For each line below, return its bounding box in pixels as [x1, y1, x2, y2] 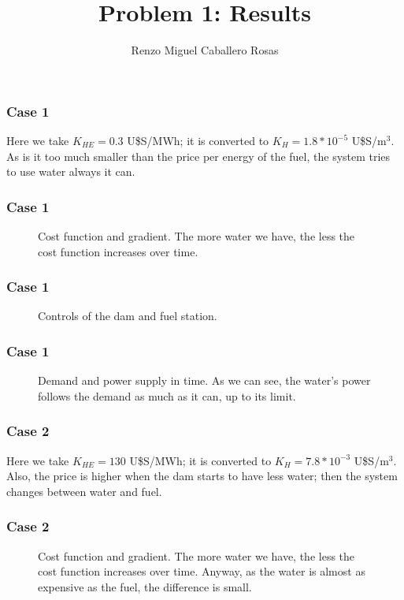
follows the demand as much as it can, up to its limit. [38, 387, 296, 404]
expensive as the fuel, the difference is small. [38, 578, 252, 594]
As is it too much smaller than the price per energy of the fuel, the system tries [6, 147, 391, 164]
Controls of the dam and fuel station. [38, 307, 217, 324]
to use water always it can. [6, 163, 135, 180]
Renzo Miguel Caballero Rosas [131, 42, 279, 58]
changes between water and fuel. [6, 483, 162, 499]
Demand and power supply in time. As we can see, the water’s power [38, 372, 371, 389]
